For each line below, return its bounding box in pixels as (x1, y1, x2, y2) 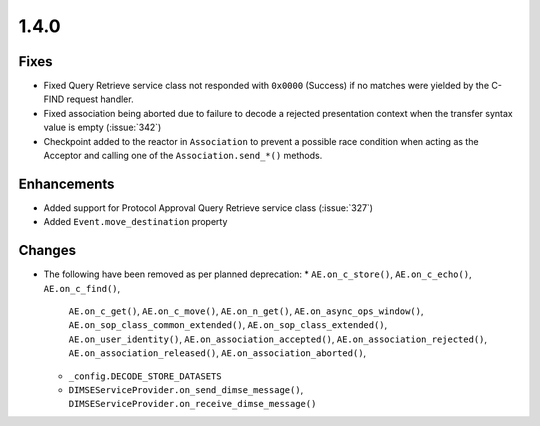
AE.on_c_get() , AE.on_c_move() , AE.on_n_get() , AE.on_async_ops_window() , (68, 305, 424, 317)
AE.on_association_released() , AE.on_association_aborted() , (68, 347, 367, 359)
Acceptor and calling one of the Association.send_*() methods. (43, 150, 323, 162)
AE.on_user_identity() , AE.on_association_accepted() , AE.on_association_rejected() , (68, 333, 488, 345)
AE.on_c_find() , (43, 282, 121, 294)
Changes (18, 242, 77, 259)
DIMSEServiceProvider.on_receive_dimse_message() (68, 398, 317, 410)
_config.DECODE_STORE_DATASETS (68, 370, 222, 382)
